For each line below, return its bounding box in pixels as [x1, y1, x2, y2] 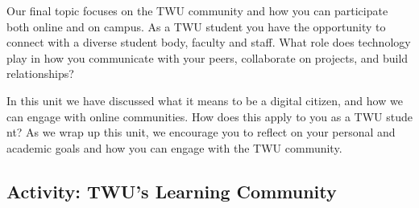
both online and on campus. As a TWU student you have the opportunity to [6, 18, 386, 35]
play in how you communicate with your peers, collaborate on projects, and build [6, 49, 409, 66]
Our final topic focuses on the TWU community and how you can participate [6, 2, 388, 18]
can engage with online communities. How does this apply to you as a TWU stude [6, 108, 413, 124]
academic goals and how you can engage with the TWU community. [6, 139, 342, 156]
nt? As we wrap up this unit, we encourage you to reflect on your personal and [6, 124, 396, 141]
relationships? [6, 65, 74, 82]
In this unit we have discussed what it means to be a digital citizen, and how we [6, 92, 403, 108]
